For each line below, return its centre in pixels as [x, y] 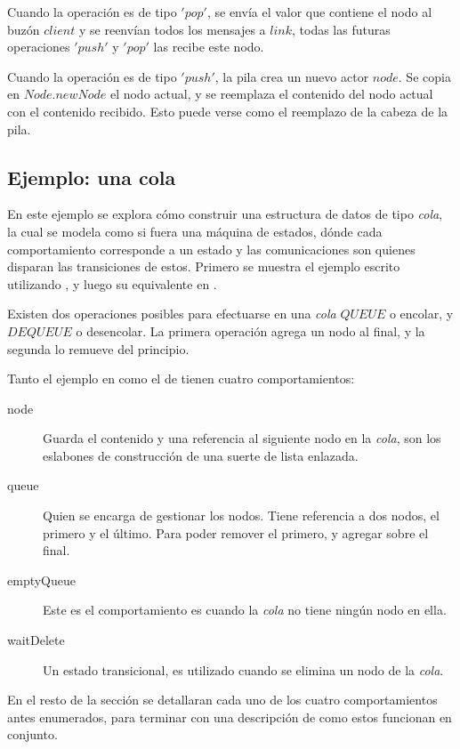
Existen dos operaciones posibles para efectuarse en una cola [172, 314]
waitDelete [36, 640]
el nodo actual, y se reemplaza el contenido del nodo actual [271, 94]
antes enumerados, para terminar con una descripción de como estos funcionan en [230, 717]
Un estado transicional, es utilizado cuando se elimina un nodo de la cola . [243, 669]
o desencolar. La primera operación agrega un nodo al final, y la [250, 330]
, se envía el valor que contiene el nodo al [319, 12]
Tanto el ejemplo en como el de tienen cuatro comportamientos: [181, 379]
